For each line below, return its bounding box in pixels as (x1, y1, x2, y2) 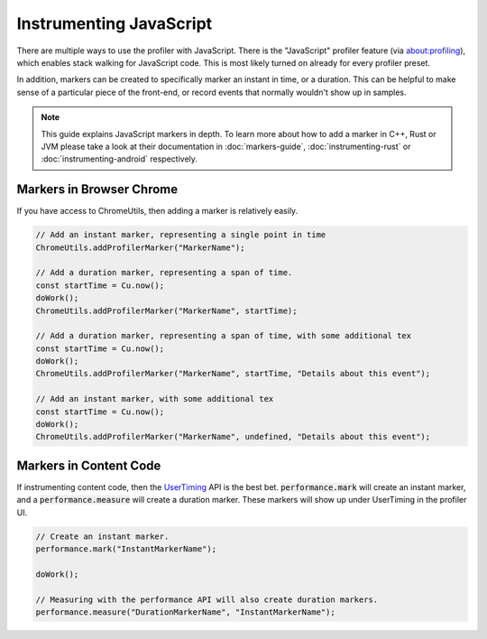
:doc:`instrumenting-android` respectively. (41, 153, 198, 164)
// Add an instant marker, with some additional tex (35, 394, 274, 404)
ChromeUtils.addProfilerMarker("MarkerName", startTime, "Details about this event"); (35, 368, 431, 379)
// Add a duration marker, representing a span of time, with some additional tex (35, 330, 412, 341)
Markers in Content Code (16, 458, 161, 473)
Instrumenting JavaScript (16, 14, 213, 33)
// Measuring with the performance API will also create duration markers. (35, 594, 379, 605)
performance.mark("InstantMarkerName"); (35, 544, 216, 554)
